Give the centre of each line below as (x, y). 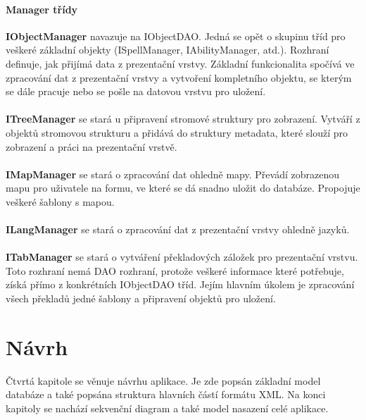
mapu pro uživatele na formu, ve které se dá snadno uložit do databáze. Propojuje (183, 188)
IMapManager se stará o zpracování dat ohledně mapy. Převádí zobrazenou (172, 174)
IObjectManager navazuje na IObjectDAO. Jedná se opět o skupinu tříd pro (176, 36)
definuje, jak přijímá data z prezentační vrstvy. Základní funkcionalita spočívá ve (180, 63)
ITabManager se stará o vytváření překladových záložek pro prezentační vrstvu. (182, 257)
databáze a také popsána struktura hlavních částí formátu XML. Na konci (166, 394)
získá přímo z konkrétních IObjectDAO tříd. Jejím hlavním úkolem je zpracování (180, 284)
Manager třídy (42, 9)
